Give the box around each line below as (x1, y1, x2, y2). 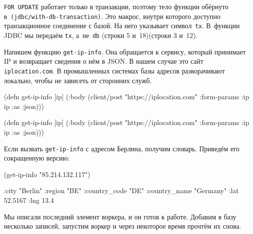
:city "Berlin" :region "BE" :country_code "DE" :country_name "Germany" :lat (4, 185, 239, 196)
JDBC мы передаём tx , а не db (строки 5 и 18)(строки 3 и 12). (4, 30, 198, 40)
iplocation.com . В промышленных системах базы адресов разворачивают (4, 65, 225, 75)
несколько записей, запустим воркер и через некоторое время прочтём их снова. (4, 221, 241, 231)
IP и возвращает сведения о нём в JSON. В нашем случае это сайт (4, 56, 203, 66)
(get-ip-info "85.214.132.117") (4, 169, 90, 179)
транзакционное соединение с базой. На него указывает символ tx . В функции (4, 20, 240, 31)
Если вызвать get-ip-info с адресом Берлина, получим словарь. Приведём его (4, 143, 240, 153)
